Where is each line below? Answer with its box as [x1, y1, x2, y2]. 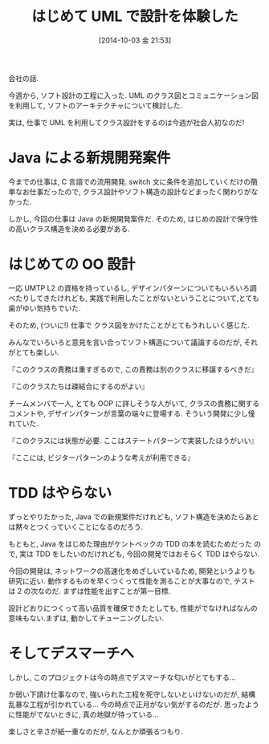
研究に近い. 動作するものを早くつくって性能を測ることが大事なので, [8, 575, 233, 586]
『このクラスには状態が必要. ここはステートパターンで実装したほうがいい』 [8, 435, 259, 445]
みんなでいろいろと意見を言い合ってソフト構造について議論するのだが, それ [8, 337, 259, 347]
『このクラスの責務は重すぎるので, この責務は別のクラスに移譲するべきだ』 [8, 364, 259, 374]
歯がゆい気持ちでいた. [8, 303, 82, 313]
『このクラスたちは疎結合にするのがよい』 [8, 381, 149, 391]
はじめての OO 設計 [8, 255, 136, 274]
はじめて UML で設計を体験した [31, 7, 238, 26]
